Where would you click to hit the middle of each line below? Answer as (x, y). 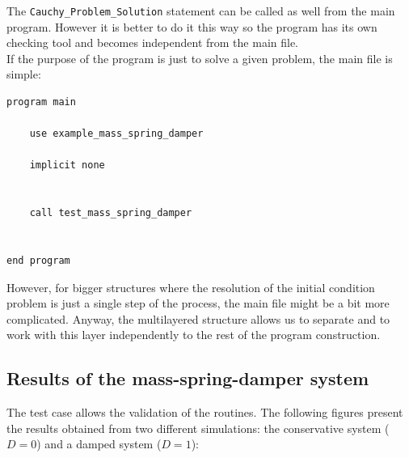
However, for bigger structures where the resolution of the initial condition (191, 287)
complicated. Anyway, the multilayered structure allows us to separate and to (198, 318)
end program (38, 260)
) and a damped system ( (99, 444)
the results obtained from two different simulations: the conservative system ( (198, 428)
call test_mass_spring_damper (111, 213)
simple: (24, 74)
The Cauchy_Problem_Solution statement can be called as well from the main (201, 11)
